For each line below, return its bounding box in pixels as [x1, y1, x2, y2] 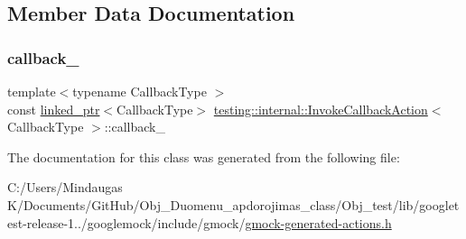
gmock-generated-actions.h [245, 213, 392, 232]
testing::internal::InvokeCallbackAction [213, 99, 428, 118]
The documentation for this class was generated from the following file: [7, 147, 400, 166]
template [7, 82, 56, 100]
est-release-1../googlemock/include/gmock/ [7, 213, 246, 232]
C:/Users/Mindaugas [7, 178, 123, 197]
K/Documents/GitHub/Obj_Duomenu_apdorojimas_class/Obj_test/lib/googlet [7, 195, 460, 214]
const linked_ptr [7, 99, 100, 118]
